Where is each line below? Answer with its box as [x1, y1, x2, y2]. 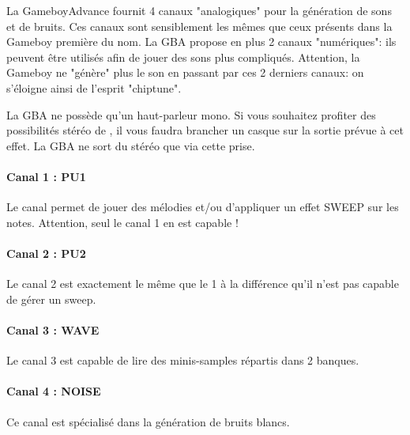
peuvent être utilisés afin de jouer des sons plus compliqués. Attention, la [6, 48, 360, 65]
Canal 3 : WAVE [6, 321, 100, 338]
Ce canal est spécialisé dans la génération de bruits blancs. [6, 413, 290, 429]
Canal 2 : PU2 [6, 244, 86, 261]
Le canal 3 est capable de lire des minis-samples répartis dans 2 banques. [6, 352, 359, 369]
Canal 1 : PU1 [6, 168, 86, 184]
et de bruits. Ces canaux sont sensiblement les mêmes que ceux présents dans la [6, 17, 393, 34]
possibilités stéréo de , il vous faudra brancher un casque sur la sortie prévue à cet [6, 122, 404, 138]
